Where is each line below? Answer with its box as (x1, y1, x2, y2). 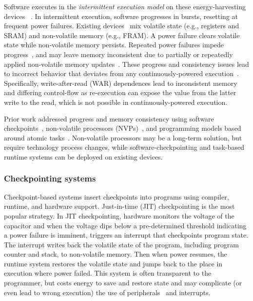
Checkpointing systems (4, 172, 96, 184)
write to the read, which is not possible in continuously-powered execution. (4, 97, 228, 107)
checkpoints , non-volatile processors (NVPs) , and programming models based (4, 123, 241, 133)
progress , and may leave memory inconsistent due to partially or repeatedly (4, 49, 233, 59)
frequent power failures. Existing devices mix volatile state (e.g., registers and (4, 20, 239, 31)
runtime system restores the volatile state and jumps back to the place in (4, 258, 223, 268)
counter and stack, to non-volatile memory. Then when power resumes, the (4, 249, 227, 259)
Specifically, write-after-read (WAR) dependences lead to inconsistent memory (4, 78, 237, 88)
